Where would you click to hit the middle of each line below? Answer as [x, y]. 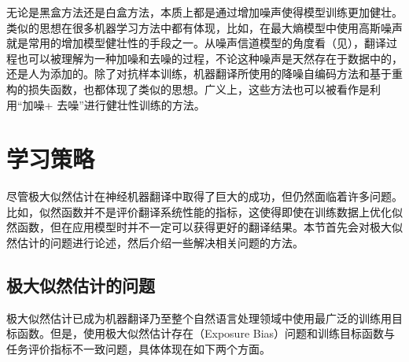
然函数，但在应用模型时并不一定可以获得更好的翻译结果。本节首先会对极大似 [204, 227]
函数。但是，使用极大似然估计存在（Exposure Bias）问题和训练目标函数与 [206, 333]
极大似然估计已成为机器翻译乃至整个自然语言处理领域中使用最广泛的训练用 [199, 318]
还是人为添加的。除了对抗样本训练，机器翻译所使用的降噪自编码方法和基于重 [204, 74]
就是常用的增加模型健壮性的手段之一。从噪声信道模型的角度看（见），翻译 [196, 43]
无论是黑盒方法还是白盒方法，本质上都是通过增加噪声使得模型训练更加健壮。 [204, 12]
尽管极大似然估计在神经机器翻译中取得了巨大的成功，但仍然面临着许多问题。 [204, 196]
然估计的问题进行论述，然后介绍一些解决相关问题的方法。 [155, 243]
